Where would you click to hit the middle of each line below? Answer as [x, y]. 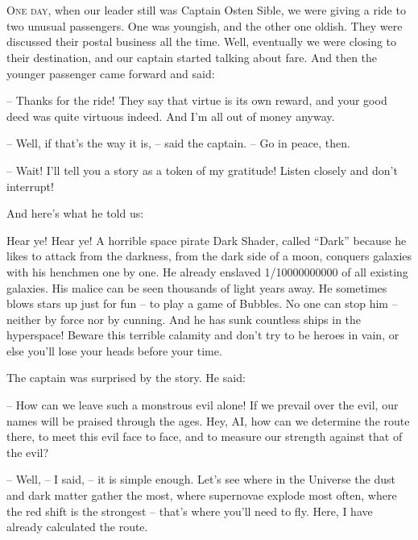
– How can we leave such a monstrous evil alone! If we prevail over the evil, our [203, 405]
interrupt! [30, 186]
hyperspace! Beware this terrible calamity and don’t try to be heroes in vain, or [203, 335]
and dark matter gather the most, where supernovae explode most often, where [202, 495]
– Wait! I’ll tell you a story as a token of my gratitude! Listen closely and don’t [202, 170]
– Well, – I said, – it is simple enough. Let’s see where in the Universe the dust [201, 479]
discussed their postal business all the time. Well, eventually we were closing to [202, 42]
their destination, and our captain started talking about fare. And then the [192, 57]
